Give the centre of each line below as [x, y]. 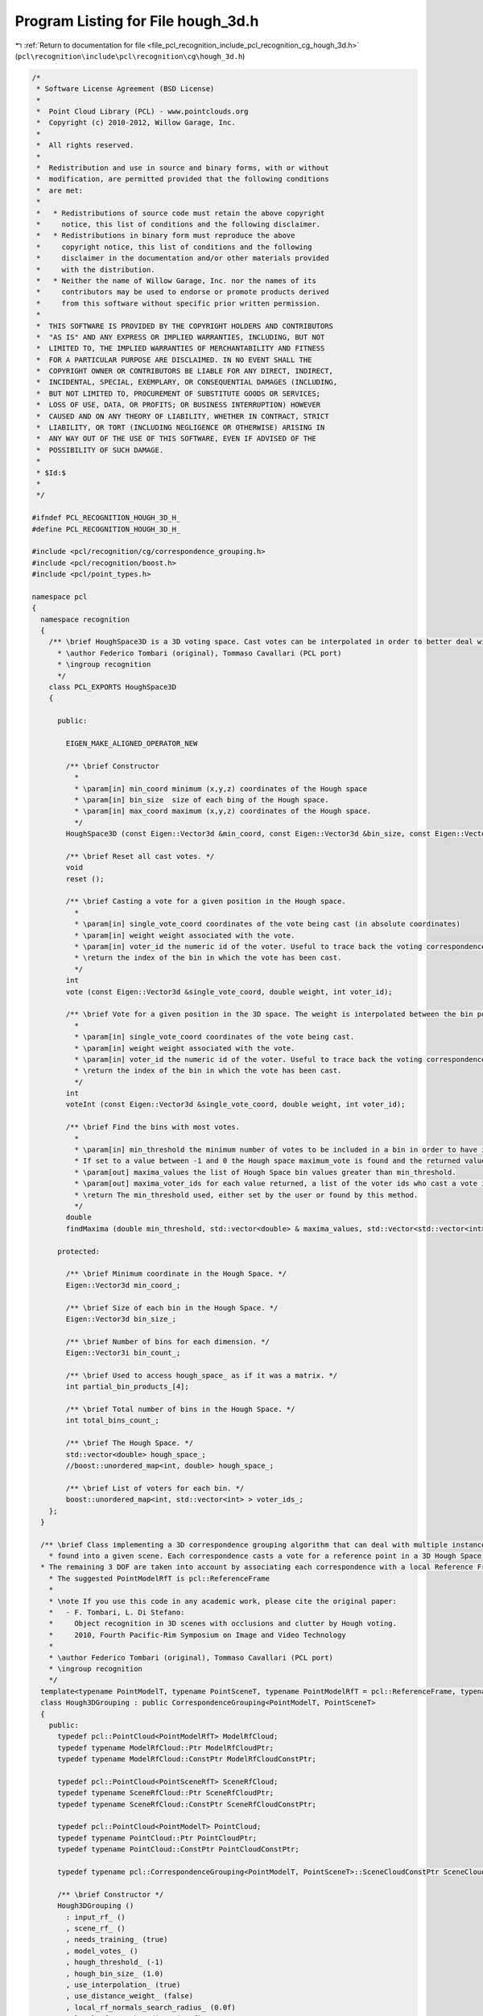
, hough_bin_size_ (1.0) [115, 1973]
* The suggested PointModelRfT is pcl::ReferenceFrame [159, 1578]
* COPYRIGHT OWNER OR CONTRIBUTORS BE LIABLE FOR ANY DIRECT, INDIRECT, [185, 371]
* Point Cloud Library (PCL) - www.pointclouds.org [142, 112]
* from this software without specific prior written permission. [179, 303]
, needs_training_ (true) [117, 1940]
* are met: [60, 190]
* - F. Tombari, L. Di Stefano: [117, 1612]
